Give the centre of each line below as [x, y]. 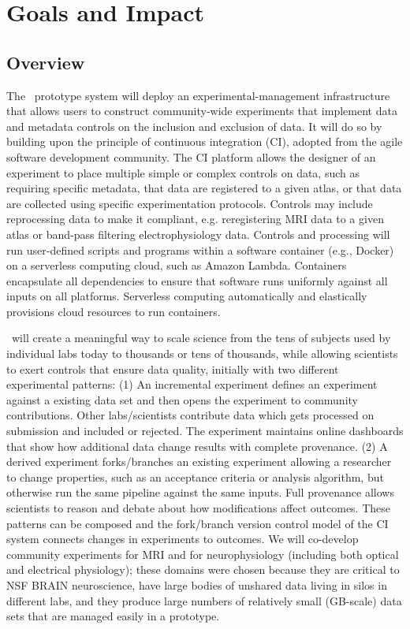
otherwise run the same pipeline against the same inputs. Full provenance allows [200, 492]
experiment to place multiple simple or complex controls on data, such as [183, 172]
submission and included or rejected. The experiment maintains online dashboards [205, 431]
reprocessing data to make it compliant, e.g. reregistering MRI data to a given [195, 219]
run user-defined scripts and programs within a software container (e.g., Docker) [200, 249]
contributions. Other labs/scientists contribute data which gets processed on [190, 415]
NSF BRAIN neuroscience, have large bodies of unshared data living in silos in [197, 584]
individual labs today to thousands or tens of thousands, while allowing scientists [202, 354]
